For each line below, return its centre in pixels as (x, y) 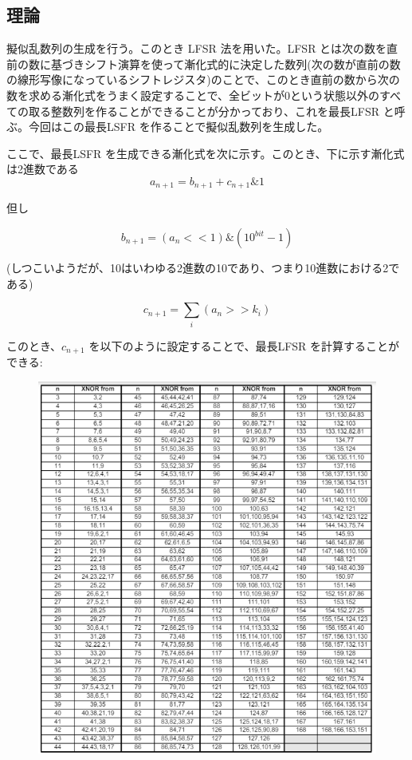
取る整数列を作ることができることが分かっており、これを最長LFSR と (211, 111)
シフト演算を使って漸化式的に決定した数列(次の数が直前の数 (242, 63)
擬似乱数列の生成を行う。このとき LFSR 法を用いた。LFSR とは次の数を (197, 48)
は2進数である (43, 169)
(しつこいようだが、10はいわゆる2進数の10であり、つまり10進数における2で (203, 267)
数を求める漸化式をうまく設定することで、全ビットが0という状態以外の (193, 95)
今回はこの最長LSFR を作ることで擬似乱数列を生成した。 (179, 127)
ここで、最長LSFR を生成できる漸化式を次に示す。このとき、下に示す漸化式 (206, 153)
